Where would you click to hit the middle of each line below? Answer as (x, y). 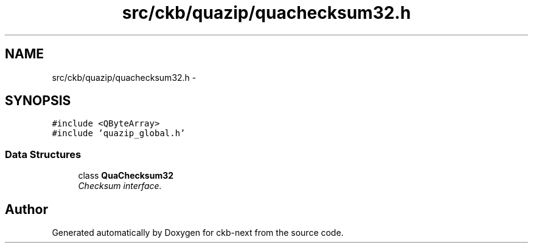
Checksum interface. (120, 186)
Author (26, 209)
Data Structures (43, 154)
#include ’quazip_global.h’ (119, 133)
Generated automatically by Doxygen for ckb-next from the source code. (198, 233)
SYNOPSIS (38, 101)
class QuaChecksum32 (126, 176)
